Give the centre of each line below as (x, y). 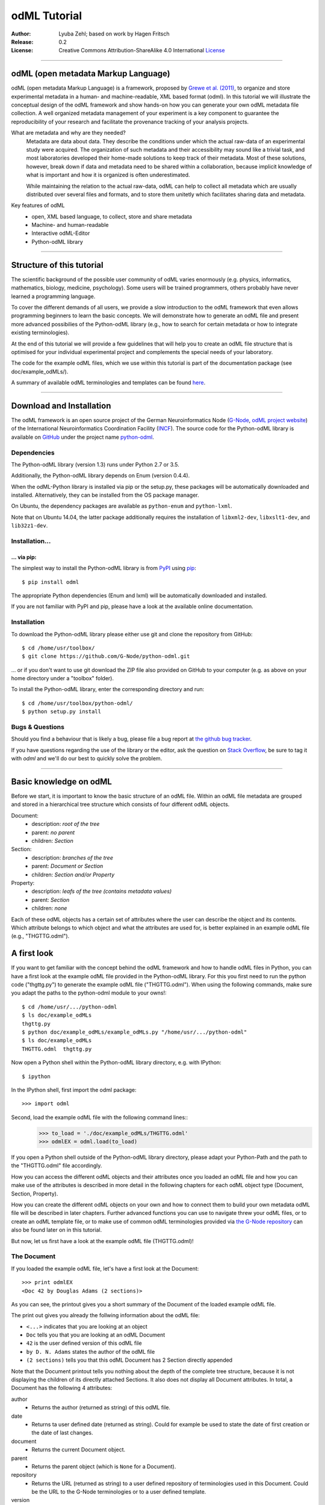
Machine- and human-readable (70, 225)
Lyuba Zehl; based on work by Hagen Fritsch (114, 34)
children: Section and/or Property (73, 874)
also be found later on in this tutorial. (57, 1230)
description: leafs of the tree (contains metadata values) (102, 892)
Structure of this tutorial (57, 265)
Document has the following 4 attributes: (62, 1388)
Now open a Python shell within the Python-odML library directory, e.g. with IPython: (116, 1063)
